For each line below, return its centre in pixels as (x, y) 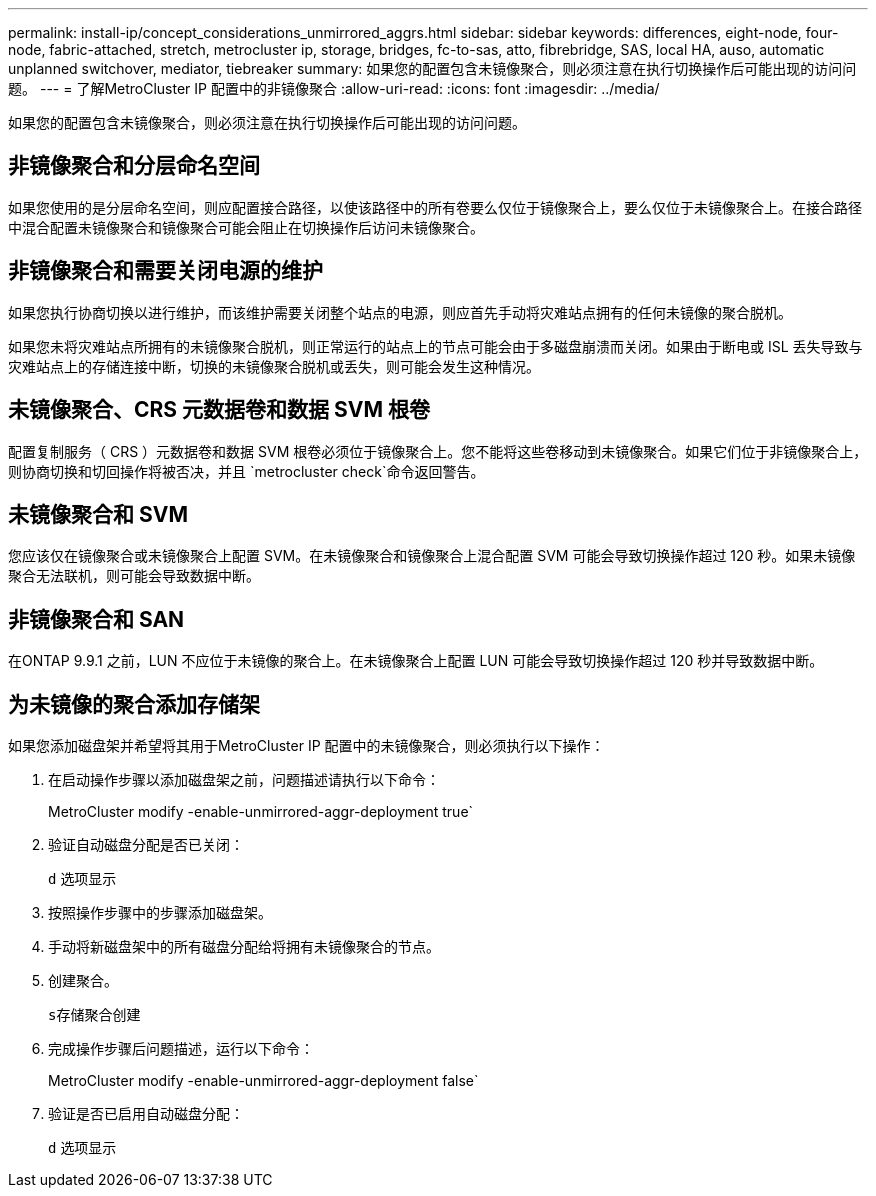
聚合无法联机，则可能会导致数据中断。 (134, 576)
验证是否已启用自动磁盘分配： (146, 1114)
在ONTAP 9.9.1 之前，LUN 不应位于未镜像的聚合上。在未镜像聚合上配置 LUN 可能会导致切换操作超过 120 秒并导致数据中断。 (416, 661)
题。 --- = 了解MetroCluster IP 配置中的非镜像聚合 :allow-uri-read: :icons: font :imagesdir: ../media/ (334, 88)
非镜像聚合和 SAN (96, 619)
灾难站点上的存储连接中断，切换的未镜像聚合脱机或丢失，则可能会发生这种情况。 (274, 366)
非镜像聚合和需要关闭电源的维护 (165, 271)
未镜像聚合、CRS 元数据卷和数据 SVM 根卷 (219, 410)
